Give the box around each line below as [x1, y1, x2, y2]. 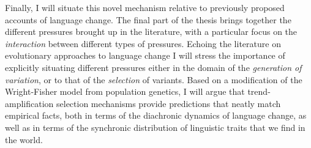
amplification [5, 97, 54, 109]
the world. [5, 133, 43, 146]
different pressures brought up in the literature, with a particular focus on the [5, 25, 298, 38]
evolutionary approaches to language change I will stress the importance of [5, 49, 285, 62]
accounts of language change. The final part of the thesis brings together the [5, 13, 291, 26]
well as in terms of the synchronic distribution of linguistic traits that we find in [5, 120, 305, 133]
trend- [247, 85, 271, 98]
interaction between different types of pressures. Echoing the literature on [5, 37, 281, 50]
